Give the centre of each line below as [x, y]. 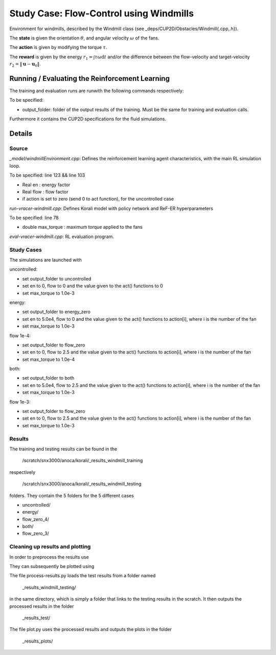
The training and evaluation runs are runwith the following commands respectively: [97, 91]
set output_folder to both [48, 378]
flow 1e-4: [20, 336]
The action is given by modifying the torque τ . [58, 47]
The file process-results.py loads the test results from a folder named [83, 576]
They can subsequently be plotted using [52, 566]
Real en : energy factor [46, 185]
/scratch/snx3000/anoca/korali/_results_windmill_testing [82, 484]
